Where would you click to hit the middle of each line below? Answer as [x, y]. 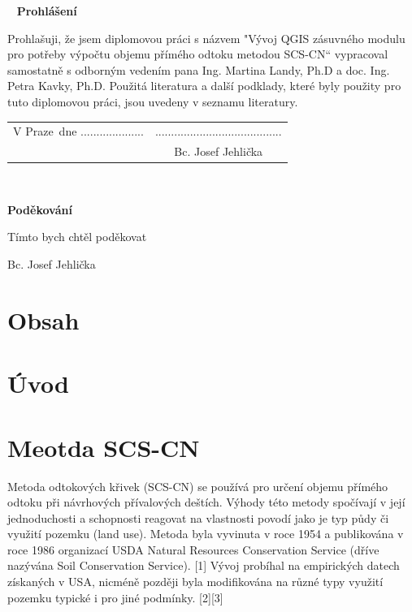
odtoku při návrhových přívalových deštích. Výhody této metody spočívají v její [206, 502]
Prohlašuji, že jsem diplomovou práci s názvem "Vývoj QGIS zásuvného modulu [206, 38]
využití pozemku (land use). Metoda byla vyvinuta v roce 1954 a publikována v [206, 534]
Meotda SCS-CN [104, 447]
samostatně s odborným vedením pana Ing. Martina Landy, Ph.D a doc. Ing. [199, 69]
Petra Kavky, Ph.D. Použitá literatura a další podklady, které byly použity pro [204, 86]
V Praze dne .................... [78, 131]
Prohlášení [47, 11]
